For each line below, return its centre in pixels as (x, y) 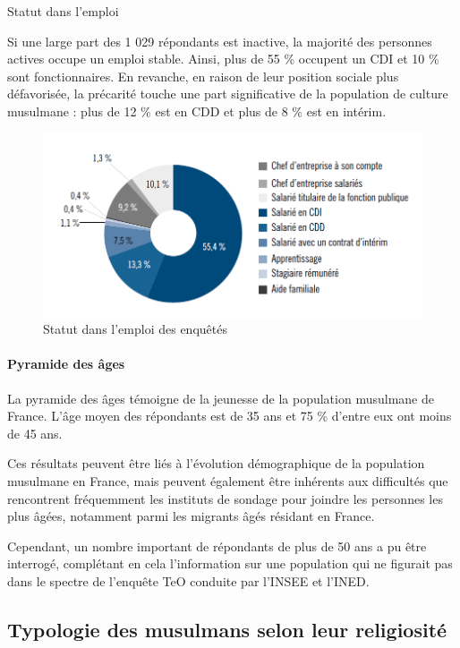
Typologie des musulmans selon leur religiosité (227, 629)
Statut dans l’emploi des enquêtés (135, 329)
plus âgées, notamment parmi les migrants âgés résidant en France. (191, 516)
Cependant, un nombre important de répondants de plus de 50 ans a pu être (217, 546)
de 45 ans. (35, 433)
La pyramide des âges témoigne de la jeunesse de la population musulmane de (221, 398)
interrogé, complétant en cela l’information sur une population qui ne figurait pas (230, 563)
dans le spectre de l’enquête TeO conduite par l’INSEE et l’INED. (188, 581)
